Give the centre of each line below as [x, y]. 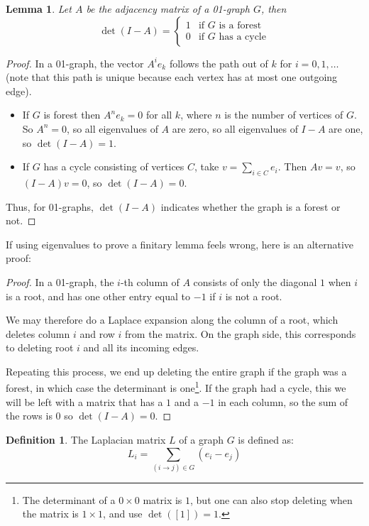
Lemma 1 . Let [39, 9]
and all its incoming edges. [141, 347]
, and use [123, 514]
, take [207, 166]
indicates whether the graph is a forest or [250, 206]
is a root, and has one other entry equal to [98, 296]
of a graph [201, 439]
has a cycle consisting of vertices [114, 166]
